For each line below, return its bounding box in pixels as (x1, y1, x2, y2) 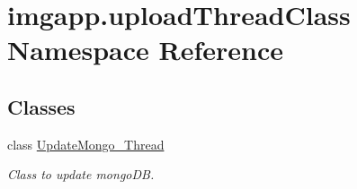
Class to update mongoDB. (7, 165, 155, 184)
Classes (7, 92, 76, 120)
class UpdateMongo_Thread (7, 134, 165, 153)
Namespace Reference (7, 31, 283, 68)
